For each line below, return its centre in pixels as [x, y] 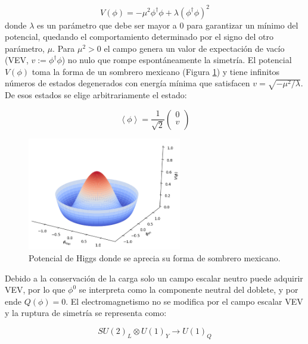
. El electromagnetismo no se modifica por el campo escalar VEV [184, 301]
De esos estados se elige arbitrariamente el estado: [96, 95]
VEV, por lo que [35, 290]
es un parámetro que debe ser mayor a [107, 25]
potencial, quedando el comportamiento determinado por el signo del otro [139, 37]
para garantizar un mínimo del [242, 25]
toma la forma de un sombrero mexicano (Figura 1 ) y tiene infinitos [156, 71]
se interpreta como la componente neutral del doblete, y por [189, 290]
